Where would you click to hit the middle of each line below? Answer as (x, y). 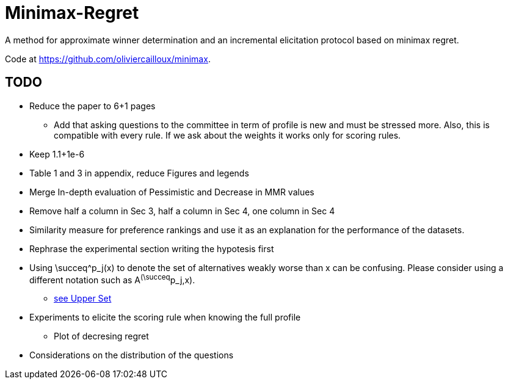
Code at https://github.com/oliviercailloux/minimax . (108, 59)
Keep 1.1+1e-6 (57, 154)
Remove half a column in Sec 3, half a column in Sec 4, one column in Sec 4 (182, 211)
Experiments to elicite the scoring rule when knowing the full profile (165, 317)
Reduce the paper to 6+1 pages (93, 106)
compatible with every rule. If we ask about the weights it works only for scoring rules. (227, 135)
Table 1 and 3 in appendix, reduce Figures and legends (139, 173)
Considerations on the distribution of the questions (132, 355)
